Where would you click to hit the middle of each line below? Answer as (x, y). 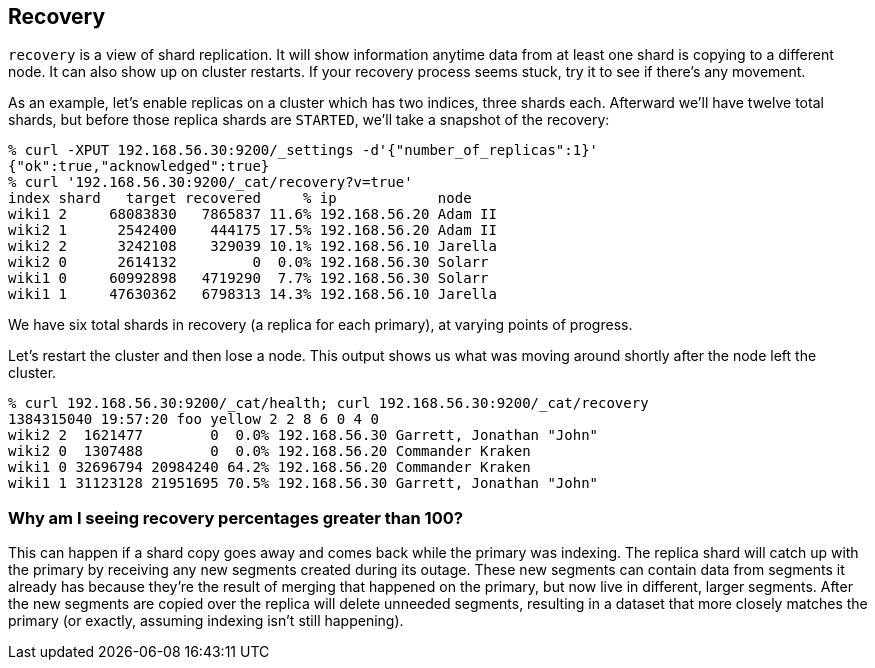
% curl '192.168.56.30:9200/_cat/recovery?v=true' (210, 182)
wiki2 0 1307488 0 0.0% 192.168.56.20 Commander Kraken (269, 451)
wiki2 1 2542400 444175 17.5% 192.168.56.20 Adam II (252, 230)
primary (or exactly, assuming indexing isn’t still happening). (206, 621)
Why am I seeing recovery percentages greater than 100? (235, 517)
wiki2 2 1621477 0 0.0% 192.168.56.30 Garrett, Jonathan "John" (303, 435)
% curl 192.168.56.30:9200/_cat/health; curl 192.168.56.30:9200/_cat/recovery (328, 403)
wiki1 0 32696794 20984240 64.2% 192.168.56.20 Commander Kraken (269, 467)
